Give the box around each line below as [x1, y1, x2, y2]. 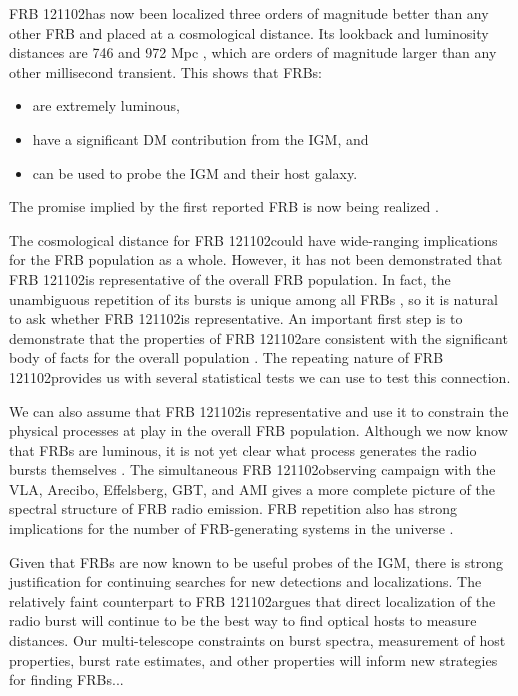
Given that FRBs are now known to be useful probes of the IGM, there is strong [9, 551, 504, 572]
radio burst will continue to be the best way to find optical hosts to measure [9, 610, 477, 631]
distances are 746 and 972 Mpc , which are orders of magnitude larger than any [9, 42, 497, 63]
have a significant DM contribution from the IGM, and [32, 128, 369, 149]
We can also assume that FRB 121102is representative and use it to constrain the [9, 400, 509, 421]
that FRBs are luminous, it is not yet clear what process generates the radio [9, 439, 477, 460]
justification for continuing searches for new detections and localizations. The [9, 571, 482, 592]
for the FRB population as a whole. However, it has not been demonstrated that [9, 249, 503, 270]
